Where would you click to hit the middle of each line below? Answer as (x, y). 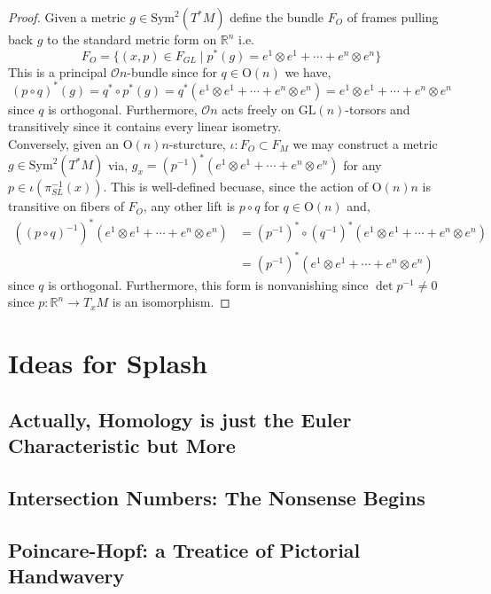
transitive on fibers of (66, 206)
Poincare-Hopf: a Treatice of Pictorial (184, 549)
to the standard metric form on (132, 39)
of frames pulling (393, 17)
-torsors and (378, 109)
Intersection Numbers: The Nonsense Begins (217, 497)
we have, (308, 71)
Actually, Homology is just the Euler (180, 419)
